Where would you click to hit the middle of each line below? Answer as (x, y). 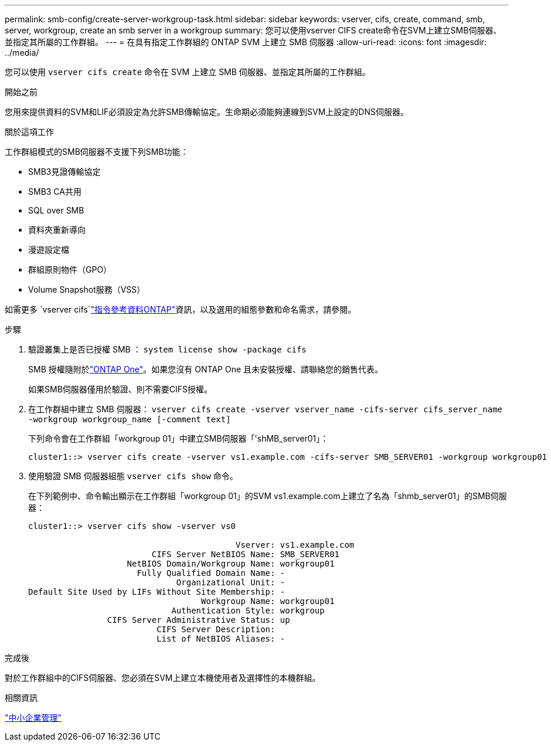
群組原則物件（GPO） (70, 269)
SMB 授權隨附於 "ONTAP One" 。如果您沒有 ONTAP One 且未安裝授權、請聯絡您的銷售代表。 (206, 369)
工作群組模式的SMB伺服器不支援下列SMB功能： (97, 152)
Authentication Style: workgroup (248, 611)
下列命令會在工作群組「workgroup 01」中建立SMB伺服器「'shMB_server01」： (178, 438)
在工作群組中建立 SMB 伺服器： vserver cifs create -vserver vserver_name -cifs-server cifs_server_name (266, 409)
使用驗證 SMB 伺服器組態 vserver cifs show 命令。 (133, 476)
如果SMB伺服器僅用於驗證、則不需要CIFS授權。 (120, 389)
